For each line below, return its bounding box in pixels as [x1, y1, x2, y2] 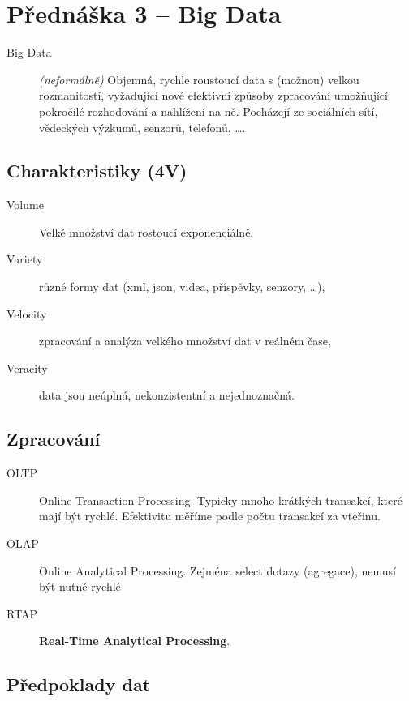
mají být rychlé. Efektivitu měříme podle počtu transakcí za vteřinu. [39, 507, 381, 524]
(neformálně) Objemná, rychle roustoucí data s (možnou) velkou [39, 71, 359, 88]
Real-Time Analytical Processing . [39, 632, 230, 649]
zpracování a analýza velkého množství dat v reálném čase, [39, 332, 331, 349]
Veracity [6, 359, 48, 376]
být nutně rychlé [39, 578, 121, 595]
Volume [6, 196, 44, 213]
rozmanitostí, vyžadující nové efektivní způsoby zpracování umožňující [39, 87, 388, 104]
